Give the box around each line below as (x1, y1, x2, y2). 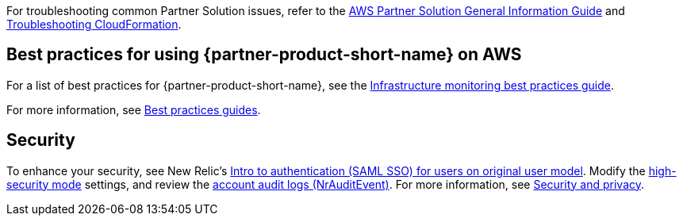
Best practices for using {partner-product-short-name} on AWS (6, 44, 522, 65)
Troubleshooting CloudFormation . (6, 17, 182, 31)
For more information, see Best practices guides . (6, 102, 261, 117)
